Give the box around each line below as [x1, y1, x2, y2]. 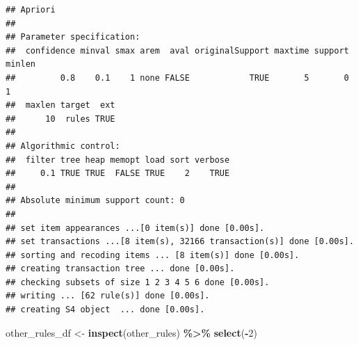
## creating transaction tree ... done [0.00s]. [6, 264, 235, 274]
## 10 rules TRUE [6, 113, 115, 124]
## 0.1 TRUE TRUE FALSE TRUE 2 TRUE [6, 168, 230, 179]
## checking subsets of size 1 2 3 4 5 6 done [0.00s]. [6, 277, 270, 287]
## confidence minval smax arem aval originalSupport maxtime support [6, 45, 349, 56]
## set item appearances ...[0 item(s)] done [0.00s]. [6, 223, 265, 233]
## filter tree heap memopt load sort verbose [6, 154, 230, 165]
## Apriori [6, 5, 56, 15]
